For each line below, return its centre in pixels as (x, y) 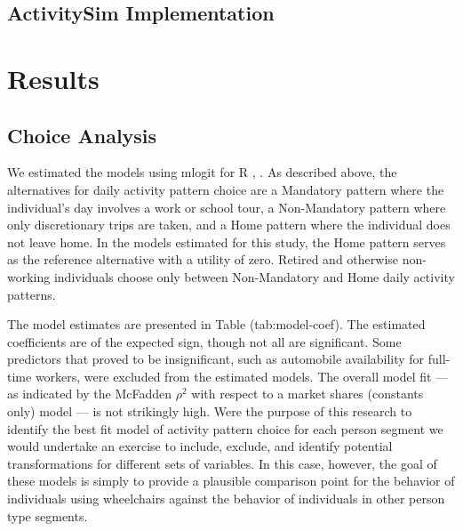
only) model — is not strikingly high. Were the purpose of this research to (210, 411)
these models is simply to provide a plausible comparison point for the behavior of (231, 481)
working (29, 276)
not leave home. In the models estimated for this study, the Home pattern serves (227, 241)
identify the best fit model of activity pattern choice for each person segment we (225, 428)
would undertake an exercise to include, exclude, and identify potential (200, 446)
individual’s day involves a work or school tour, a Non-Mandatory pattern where (227, 207)
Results (53, 78)
